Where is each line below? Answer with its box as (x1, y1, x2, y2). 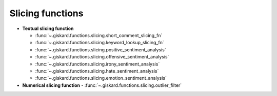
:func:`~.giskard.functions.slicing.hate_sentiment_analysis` (35, 68, 159, 74)
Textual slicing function (22, 25, 74, 31)
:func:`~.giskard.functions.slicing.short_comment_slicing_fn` (35, 32, 163, 38)
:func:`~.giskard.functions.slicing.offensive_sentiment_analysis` (35, 54, 169, 60)
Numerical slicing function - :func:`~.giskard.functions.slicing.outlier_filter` (22, 82, 182, 88)
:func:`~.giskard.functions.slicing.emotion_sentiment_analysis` (35, 75, 167, 81)
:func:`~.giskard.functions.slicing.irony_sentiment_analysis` (35, 61, 160, 67)
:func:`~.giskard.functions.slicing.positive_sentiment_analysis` (35, 46, 166, 53)
